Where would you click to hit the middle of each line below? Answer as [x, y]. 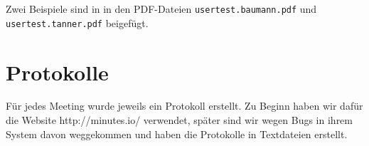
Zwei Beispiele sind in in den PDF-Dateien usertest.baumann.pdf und [161, 9]
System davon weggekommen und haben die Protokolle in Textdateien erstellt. [177, 134]
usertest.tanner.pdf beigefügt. [77, 22]
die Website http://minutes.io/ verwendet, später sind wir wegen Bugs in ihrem [179, 120]
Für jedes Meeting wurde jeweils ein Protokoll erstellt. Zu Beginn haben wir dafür [184, 106]
